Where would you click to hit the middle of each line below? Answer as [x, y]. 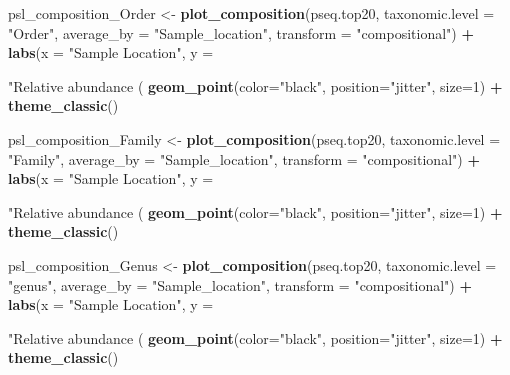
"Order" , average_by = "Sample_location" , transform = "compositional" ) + [241, 32]
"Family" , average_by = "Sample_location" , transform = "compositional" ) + [244, 158]
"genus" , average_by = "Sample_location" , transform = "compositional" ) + [240, 284]
